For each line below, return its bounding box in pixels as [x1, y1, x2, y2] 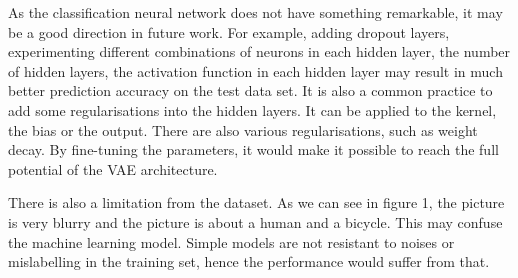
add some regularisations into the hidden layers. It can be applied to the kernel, [8, 99, 497, 120]
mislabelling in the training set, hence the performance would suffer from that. [8, 251, 490, 272]
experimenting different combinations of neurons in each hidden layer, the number [8, 41, 511, 62]
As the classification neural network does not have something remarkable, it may [8, 2, 503, 22]
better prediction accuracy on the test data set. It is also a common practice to [8, 80, 493, 101]
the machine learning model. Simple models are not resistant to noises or [8, 231, 455, 252]
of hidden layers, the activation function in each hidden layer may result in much [8, 60, 503, 81]
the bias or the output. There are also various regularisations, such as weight [8, 119, 478, 140]
